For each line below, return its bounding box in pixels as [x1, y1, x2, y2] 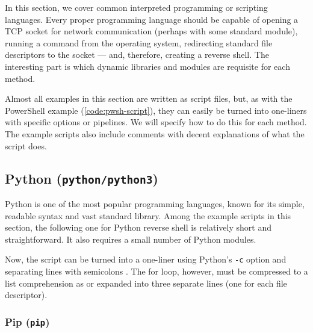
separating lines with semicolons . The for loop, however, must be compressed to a [5, 264, 308, 277]
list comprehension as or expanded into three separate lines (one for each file [5, 276, 287, 289]
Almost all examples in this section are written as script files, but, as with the [5, 92, 293, 105]
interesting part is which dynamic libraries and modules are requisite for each [5, 60, 290, 72]
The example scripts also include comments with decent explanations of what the [5, 127, 305, 140]
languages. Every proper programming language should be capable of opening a [5, 13, 299, 25]
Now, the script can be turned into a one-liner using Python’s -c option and [5, 253, 287, 266]
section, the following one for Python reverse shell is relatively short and [5, 221, 271, 234]
